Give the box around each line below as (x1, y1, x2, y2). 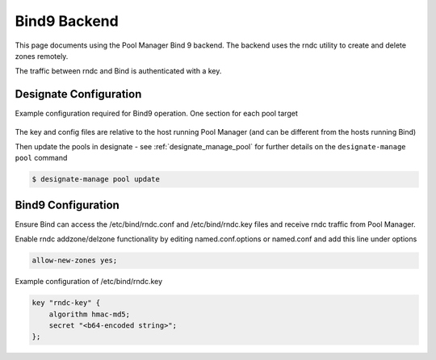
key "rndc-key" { (31, 299, 101, 308)
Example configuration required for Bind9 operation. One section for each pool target (15, 109, 298, 119)
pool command (15, 153, 68, 163)
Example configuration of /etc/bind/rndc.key (15, 277, 163, 287)
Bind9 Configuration (15, 198, 120, 211)
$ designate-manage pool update (31, 174, 161, 184)
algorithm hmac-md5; (48, 309, 131, 319)
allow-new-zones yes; (31, 256, 118, 266)
